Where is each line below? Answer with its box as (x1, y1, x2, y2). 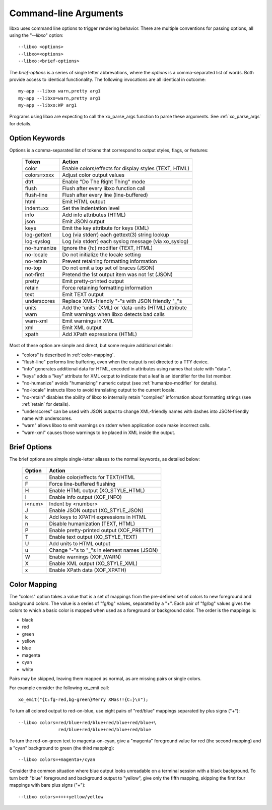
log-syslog (25, 238, 50, 245)
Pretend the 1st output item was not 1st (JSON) (62, 271, 173, 278)
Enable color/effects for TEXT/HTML (49, 474, 135, 481)
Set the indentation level (62, 205, 120, 212)
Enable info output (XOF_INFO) (49, 494, 122, 501)
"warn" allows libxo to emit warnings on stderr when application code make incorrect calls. (22, 422, 211, 428)
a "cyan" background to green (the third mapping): (9, 745, 114, 751)
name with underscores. (22, 415, 73, 421)
